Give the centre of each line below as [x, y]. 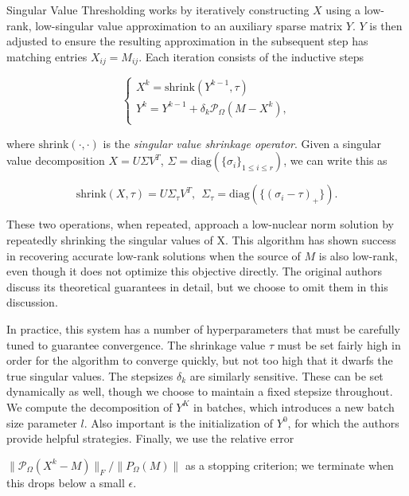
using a [343, 10]
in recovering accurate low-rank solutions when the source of [154, 255]
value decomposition [56, 160]
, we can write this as [335, 160]
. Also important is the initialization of [179, 422]
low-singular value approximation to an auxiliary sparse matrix [189, 25]
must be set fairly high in [339, 344]
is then [386, 25]
